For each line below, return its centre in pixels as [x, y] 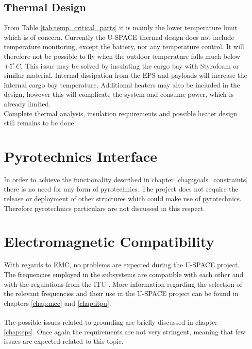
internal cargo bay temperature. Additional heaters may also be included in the [122, 84]
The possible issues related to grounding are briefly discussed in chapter [111, 322]
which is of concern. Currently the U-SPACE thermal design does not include [119, 37]
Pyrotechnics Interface [81, 156]
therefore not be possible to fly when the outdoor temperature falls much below [122, 56]
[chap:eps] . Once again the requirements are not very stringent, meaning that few [125, 331]
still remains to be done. [40, 123]
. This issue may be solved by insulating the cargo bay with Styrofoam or [130, 65]
